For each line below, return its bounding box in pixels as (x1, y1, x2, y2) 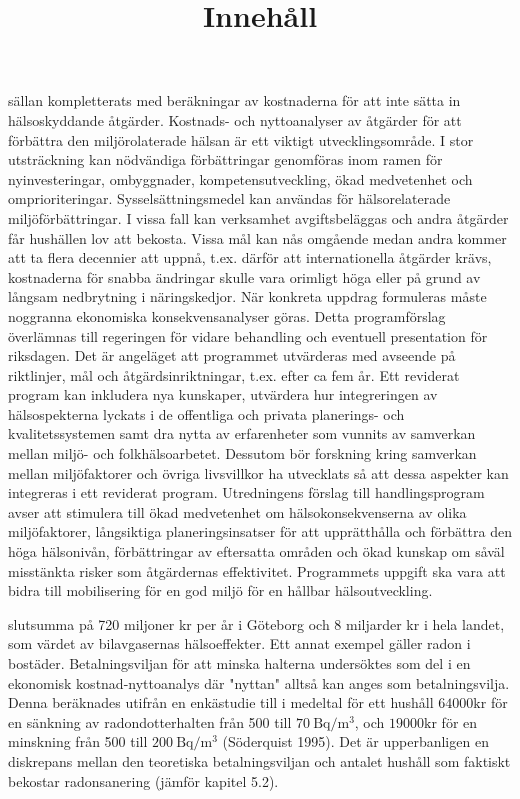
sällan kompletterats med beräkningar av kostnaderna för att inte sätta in (8, 90, 461, 111)
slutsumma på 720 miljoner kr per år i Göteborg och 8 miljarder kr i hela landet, (8, 613, 505, 634)
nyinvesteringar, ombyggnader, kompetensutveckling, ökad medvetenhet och (8, 168, 473, 189)
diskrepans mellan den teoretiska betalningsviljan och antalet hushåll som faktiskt (8, 750, 511, 771)
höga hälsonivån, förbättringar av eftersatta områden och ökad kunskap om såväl (8, 541, 505, 562)
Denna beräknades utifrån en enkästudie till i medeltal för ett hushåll (8, 692, 434, 713)
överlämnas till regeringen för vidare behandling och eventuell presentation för (8, 325, 488, 346)
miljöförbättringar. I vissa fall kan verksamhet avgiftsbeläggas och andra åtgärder (8, 207, 509, 228)
